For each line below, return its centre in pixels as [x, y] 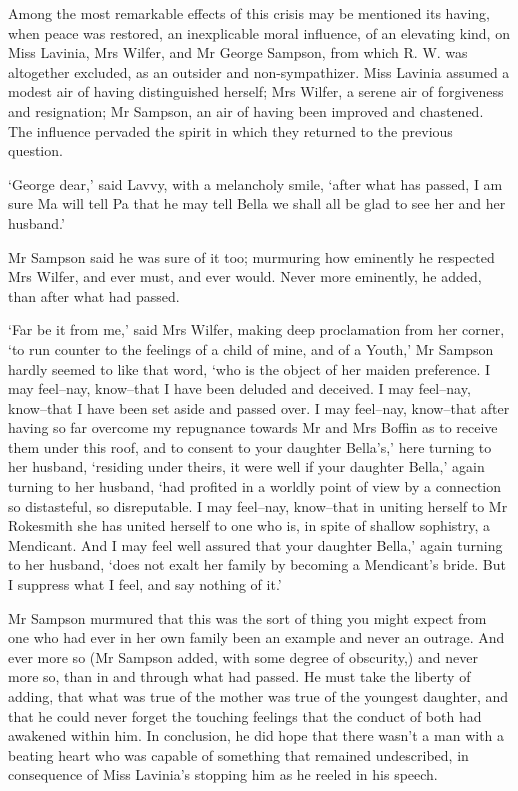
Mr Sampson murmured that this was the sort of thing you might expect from [247, 617]
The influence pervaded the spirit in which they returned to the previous [230, 130]
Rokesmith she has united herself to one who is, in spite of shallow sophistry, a [249, 525]
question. [35, 150]
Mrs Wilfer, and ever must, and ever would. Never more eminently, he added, [245, 276]
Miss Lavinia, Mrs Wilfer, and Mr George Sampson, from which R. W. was [238, 52]
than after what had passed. [94, 295]
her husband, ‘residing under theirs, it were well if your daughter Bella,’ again [246, 466]
